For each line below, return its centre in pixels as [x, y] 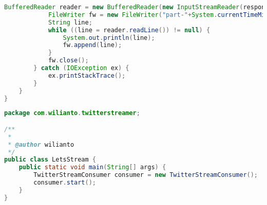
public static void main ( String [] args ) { [92, 167]
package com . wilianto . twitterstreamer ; [72, 113]
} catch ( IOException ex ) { [81, 68]
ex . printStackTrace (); [87, 75]
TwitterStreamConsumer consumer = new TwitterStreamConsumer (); [146, 175]
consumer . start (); [65, 183]
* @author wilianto [41, 144]
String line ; [70, 22]
